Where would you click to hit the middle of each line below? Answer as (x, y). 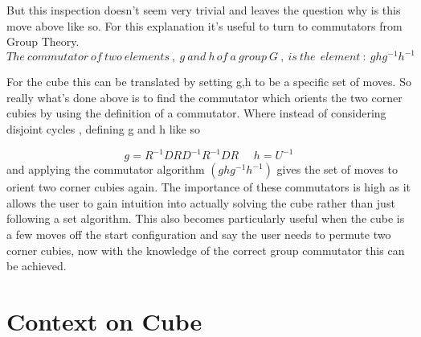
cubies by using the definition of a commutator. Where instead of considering (196, 113)
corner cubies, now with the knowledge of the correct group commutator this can (206, 250)
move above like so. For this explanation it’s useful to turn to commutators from (204, 25)
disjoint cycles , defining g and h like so (103, 129)
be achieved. (37, 266)
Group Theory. (43, 41)
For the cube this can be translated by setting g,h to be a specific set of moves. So (209, 82)
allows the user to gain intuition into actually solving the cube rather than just (201, 202)
